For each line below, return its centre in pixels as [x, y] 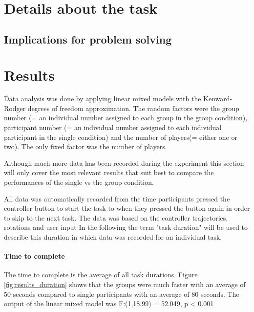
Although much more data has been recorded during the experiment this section [124, 163]
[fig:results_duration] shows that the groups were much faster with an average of [125, 284]
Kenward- [218, 99]
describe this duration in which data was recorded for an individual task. [113, 237]
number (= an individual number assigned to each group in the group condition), [126, 118]
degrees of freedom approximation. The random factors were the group [133, 108]
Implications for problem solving [88, 39]
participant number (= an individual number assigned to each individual [113, 127]
